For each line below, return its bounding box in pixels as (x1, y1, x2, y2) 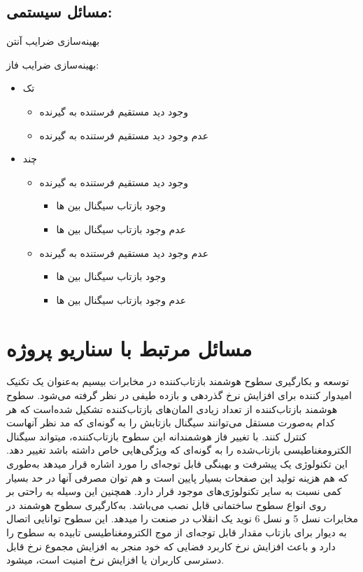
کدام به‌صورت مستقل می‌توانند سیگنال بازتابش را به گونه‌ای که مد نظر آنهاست (6, 415, 336, 430)
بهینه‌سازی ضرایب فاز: (6, 57, 99, 71)
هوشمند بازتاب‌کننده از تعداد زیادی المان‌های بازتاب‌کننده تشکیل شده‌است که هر (6, 401, 338, 416)
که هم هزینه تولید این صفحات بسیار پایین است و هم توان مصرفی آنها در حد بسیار (6, 470, 348, 484)
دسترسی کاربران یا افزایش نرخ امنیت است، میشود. (6, 552, 225, 567)
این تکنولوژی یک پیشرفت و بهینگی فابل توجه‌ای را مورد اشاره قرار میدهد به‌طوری (6, 456, 348, 471)
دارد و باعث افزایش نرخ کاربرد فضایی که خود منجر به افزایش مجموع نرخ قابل (6, 538, 336, 553)
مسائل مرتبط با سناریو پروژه (6, 333, 252, 362)
